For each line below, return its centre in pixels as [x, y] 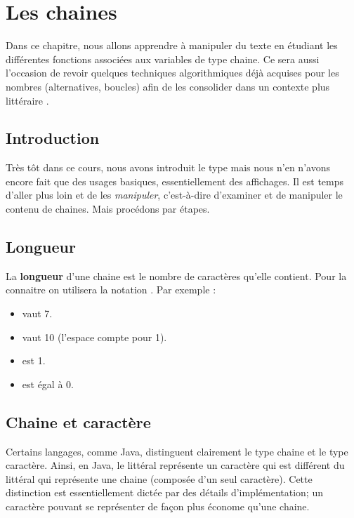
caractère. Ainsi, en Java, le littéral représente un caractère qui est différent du [175, 465]
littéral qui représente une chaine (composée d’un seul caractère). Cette [159, 478]
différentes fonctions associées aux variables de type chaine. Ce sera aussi [163, 59]
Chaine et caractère [78, 421]
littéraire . [27, 100]
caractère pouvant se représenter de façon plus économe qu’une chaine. [158, 506]
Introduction [53, 138]
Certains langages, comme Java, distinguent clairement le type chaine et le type [177, 451]
